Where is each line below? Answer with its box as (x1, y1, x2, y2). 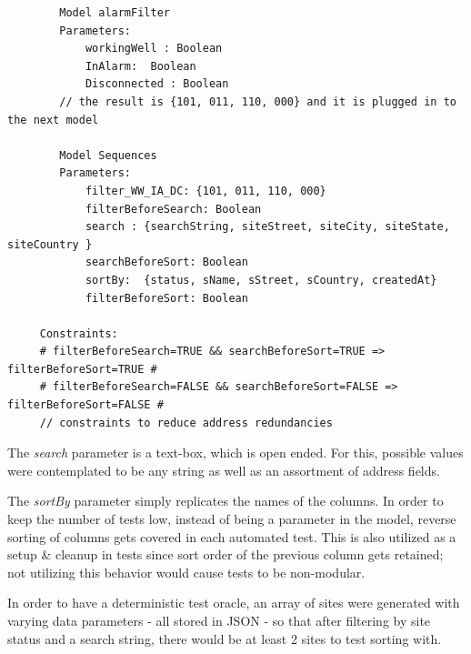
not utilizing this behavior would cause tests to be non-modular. (7, 562, 366, 581)
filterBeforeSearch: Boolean (85, 202, 262, 216)
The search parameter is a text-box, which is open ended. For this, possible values (7, 443, 464, 462)
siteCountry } (7, 237, 93, 251)
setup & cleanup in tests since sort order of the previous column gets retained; (7, 545, 444, 564)
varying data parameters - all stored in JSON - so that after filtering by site (7, 611, 431, 629)
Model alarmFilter (59, 6, 170, 19)
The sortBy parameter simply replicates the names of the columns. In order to (7, 491, 444, 510)
